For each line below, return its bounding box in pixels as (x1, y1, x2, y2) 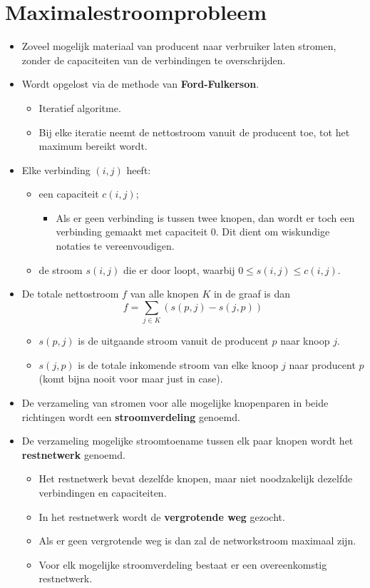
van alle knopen (130, 286, 199, 301)
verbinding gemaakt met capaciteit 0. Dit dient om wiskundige (56, 224, 330, 239)
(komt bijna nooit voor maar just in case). (38, 371, 223, 386)
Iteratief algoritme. (38, 100, 121, 115)
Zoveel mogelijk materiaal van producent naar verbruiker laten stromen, (21, 39, 336, 54)
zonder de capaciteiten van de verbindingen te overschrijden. (21, 52, 286, 67)
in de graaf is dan (213, 286, 290, 301)
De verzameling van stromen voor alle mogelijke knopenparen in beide (21, 395, 329, 410)
